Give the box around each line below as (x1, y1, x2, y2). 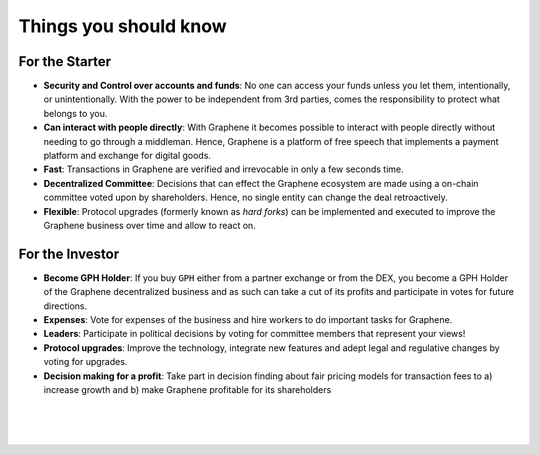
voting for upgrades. (43, 356, 128, 368)
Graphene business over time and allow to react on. (43, 219, 257, 231)
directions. (43, 300, 88, 312)
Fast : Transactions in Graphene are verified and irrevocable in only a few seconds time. (43, 163, 404, 175)
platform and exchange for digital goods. (43, 150, 212, 162)
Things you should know (18, 15, 227, 37)
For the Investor (18, 245, 120, 262)
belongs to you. (43, 107, 108, 119)
